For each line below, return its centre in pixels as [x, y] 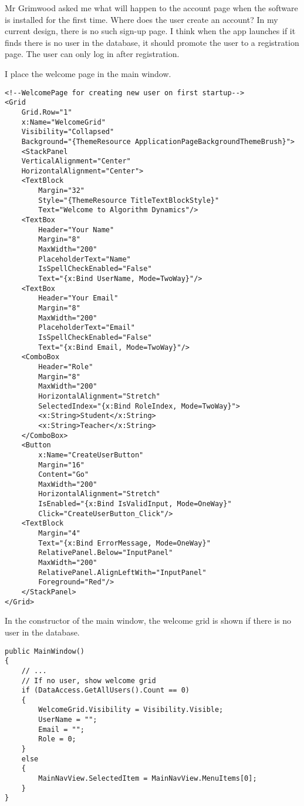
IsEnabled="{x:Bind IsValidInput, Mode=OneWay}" [135, 504]
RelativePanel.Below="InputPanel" [106, 553]
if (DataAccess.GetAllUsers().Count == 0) [105, 690]
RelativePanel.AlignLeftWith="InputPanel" [122, 572]
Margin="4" [59, 534]
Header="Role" [66, 367]
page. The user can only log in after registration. [92, 54]
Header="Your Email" [78, 298]
